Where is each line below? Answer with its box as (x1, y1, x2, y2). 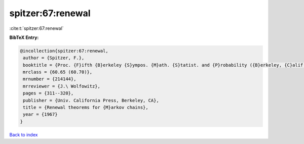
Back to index (9, 131, 38, 137)
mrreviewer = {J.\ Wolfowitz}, (23, 83, 101, 89)
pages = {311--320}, (23, 90, 74, 96)
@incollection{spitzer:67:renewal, (20, 48, 108, 54)
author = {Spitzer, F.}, (23, 55, 85, 61)
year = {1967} (23, 112, 58, 117)
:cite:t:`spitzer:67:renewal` (9, 25, 64, 31)
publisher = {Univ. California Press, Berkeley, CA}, (23, 98, 159, 103)
